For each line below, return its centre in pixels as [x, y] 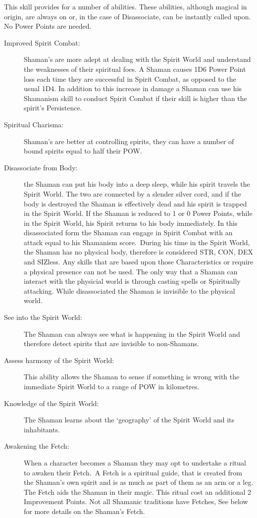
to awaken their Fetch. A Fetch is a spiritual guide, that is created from [133, 472]
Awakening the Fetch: [37, 446]
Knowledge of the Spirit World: [51, 403]
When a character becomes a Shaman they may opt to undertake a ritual [135, 462]
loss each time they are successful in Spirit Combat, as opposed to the [130, 78]
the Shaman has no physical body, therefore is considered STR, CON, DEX [139, 252]
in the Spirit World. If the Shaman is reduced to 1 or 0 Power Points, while [138, 213]
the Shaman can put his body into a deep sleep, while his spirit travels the [137, 184]
